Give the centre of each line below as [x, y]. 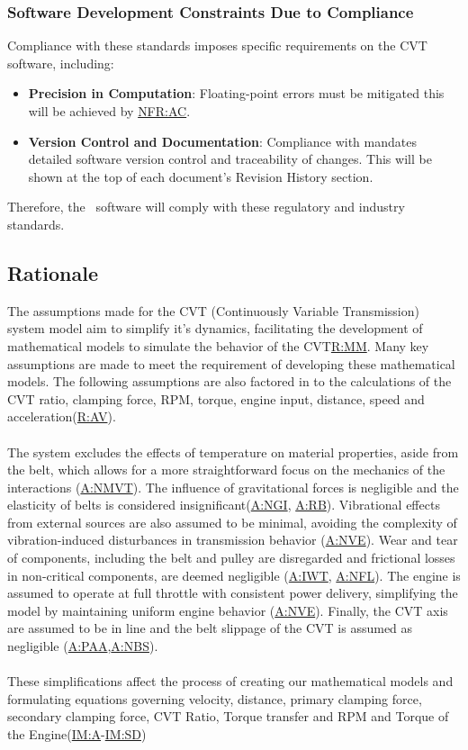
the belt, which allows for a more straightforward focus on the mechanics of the [226, 470]
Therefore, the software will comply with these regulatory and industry [206, 207]
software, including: [61, 63]
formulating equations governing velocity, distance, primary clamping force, [215, 698]
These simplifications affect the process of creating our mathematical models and [230, 681]
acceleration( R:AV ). [62, 416]
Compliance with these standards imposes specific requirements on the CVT [217, 45]
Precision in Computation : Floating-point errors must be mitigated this [236, 93]
